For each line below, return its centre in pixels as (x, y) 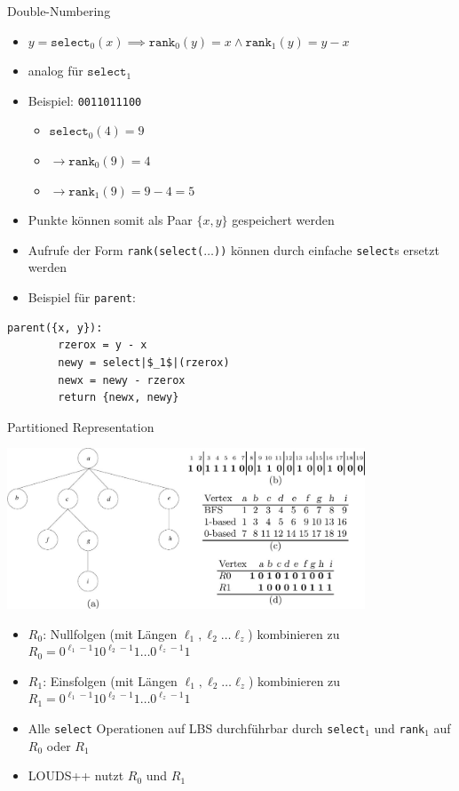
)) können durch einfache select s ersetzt (326, 249)
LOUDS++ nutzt (76, 775)
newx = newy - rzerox (122, 380)
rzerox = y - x (103, 345)
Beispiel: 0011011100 (85, 100)
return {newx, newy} (119, 398)
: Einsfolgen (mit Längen (110, 680)
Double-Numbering (59, 11)
